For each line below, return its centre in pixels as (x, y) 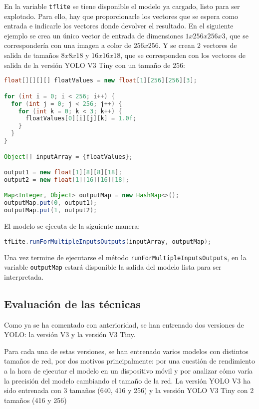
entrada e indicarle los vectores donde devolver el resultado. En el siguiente (119, 26)
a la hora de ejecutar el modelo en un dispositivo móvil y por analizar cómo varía (129, 371)
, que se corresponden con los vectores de (183, 55)
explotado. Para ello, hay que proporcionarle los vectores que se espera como (121, 16)
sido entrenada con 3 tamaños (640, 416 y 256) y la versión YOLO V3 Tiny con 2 (129, 390)
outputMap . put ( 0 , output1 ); (51, 203)
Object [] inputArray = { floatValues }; (68, 157)
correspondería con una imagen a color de (68, 45)
